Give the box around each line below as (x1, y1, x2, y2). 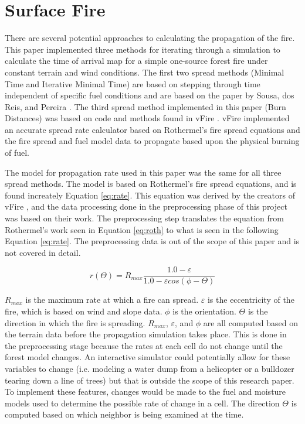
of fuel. (5, 146, 30, 159)
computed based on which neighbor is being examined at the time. (5, 408, 244, 420)
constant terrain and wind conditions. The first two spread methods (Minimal (5, 66, 284, 78)
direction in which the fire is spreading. (5, 316, 145, 329)
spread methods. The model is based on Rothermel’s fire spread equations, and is (5, 177, 297, 190)
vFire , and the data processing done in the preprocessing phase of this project (5, 200, 287, 213)
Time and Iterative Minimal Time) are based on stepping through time (5, 77, 260, 90)
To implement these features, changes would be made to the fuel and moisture (5, 385, 286, 398)
